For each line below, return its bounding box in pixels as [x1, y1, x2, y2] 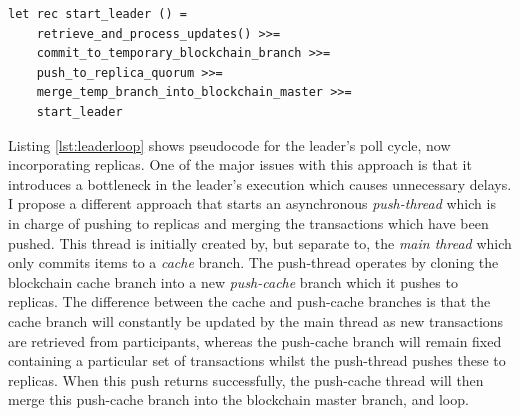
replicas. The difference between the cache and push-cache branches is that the [8, 291, 491, 312]
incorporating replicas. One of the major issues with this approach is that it [8, 154, 472, 175]
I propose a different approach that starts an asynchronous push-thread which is [8, 193, 496, 214]
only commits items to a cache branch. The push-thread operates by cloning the [8, 252, 499, 273]
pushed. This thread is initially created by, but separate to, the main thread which [8, 232, 512, 253]
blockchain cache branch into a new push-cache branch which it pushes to [8, 271, 458, 292]
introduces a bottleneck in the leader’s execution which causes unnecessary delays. [8, 173, 512, 194]
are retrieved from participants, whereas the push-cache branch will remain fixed [8, 330, 502, 351]
